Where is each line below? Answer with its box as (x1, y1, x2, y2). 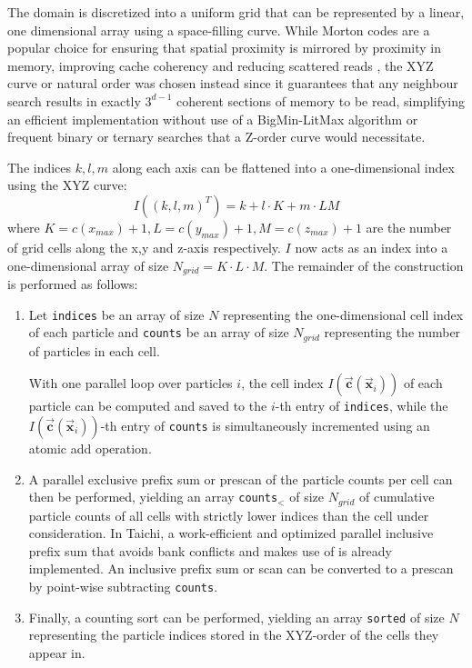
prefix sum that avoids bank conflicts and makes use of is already (28, 541, 392, 560)
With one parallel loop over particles (28, 374, 233, 393)
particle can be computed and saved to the (28, 396, 267, 415)
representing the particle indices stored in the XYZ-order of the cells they (28, 625, 439, 644)
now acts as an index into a (295, 237, 448, 256)
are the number (366, 217, 452, 236)
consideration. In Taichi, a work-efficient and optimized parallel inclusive (28, 523, 434, 543)
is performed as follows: (7, 274, 138, 293)
